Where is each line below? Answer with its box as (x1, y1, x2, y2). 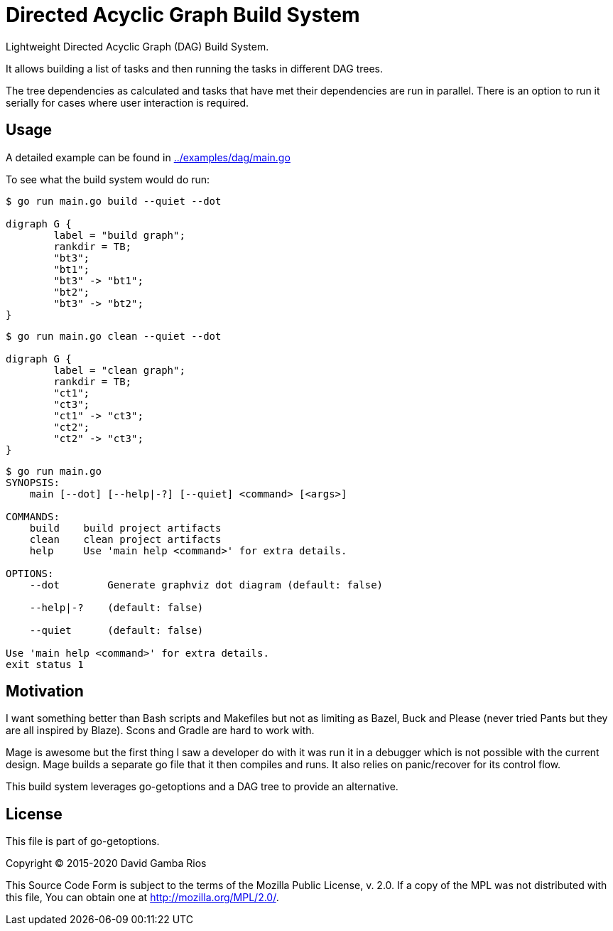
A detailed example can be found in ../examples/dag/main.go (6, 151, 291, 163)
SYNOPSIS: (6, 476, 60, 488)
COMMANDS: (6, 510, 60, 522)
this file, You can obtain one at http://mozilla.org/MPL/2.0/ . (6, 891, 279, 904)
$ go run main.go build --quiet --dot (6, 195, 222, 207)
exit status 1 (6, 658, 84, 670)
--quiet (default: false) (29, 624, 204, 636)
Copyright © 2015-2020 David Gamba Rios (6, 857, 207, 870)
